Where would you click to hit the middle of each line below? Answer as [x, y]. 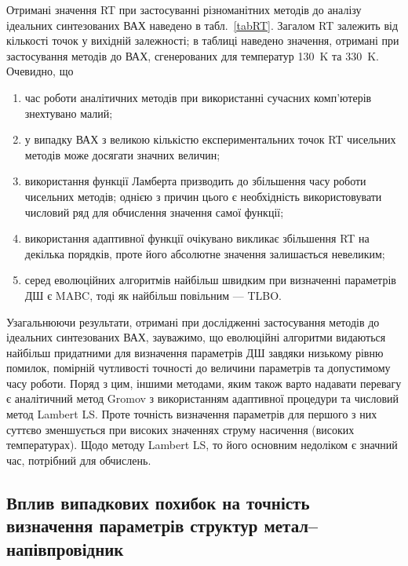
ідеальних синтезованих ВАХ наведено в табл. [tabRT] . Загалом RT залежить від [202, 25]
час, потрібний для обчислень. [79, 460]
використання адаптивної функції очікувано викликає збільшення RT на [197, 238]
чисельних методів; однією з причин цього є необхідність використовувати [203, 196]
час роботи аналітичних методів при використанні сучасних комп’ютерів [198, 97]
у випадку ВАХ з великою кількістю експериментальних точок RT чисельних [210, 139]
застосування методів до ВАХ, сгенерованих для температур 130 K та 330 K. [193, 55]
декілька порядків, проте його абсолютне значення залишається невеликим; [205, 253]
